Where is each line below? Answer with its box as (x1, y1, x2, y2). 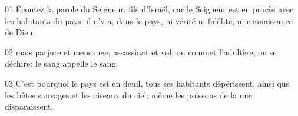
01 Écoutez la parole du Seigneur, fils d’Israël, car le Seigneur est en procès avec (5, 3, 294, 15)
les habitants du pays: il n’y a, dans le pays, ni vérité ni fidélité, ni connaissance (5, 14, 293, 26)
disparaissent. (5, 100, 54, 112)
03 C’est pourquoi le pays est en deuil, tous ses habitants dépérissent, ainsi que (5, 77, 290, 89)
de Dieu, (5, 26, 35, 38)
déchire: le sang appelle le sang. (5, 57, 118, 69)
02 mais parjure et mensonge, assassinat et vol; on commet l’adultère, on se (5, 45, 277, 58)
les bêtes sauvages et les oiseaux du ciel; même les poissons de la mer (5, 88, 254, 101)
